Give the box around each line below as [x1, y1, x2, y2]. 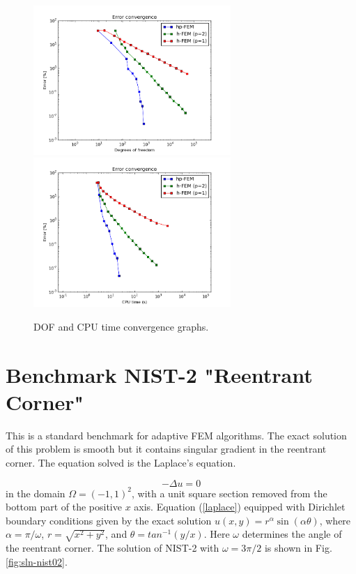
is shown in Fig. [264, 541, 332, 555]
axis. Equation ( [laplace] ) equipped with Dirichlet [134, 499, 346, 514]
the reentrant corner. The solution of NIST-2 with [6, 541, 219, 555]
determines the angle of [242, 527, 342, 541]
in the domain [6, 485, 65, 500]
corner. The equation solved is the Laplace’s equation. [6, 455, 236, 470]
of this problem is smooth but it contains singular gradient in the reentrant [6, 441, 327, 456]
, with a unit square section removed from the [132, 485, 327, 500]
